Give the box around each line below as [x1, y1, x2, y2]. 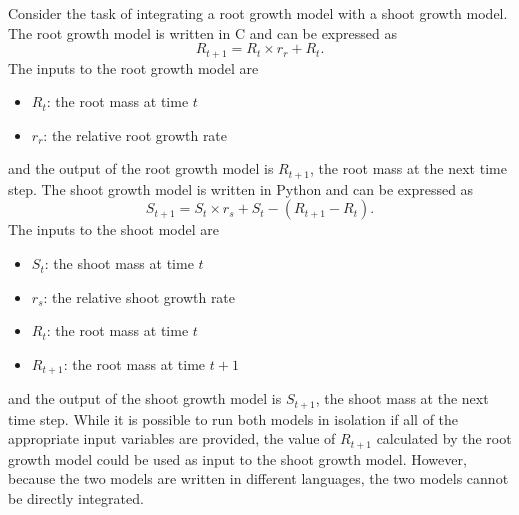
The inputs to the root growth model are [8, 57, 259, 78]
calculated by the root [376, 428, 512, 449]
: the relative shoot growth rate [43, 286, 236, 307]
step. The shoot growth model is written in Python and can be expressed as [8, 178, 474, 199]
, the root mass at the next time [310, 158, 507, 179]
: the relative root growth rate [43, 124, 228, 145]
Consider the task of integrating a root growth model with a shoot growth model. [8, 3, 508, 23]
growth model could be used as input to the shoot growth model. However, [8, 448, 467, 469]
